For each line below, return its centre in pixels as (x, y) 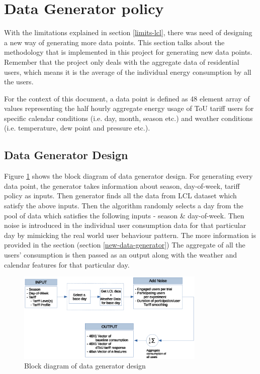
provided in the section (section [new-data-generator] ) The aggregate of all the (125, 245)
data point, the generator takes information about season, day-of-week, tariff (122, 185)
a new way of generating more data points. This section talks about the (114, 42)
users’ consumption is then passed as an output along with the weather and (121, 255)
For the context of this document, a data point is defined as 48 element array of (127, 98)
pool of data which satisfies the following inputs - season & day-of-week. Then (124, 215)
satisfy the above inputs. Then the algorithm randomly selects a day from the (124, 206)
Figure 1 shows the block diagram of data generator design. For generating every (128, 176)
